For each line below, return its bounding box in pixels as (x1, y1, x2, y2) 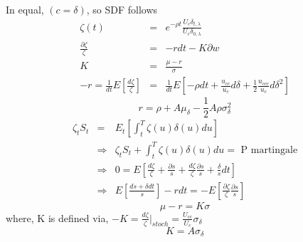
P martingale (240, 144, 298, 155)
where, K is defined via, (6, 210, 109, 225)
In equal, (6, 2, 44, 16)
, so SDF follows (86, 2, 158, 16)
